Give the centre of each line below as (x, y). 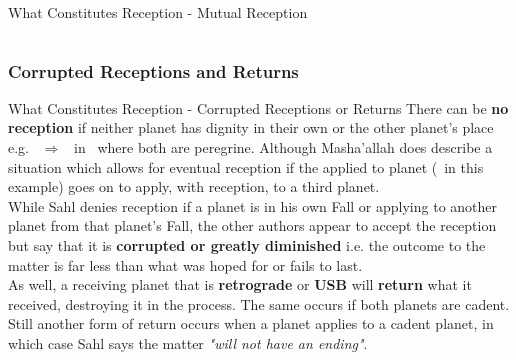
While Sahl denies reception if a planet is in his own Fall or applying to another (253, 205)
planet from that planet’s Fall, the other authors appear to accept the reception (252, 225)
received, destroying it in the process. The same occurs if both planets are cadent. (259, 303)
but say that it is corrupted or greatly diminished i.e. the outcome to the (247, 244)
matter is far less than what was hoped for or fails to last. (185, 264)
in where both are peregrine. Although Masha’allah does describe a (283, 147)
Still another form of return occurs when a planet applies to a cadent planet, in (251, 323)
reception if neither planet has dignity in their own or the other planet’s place (251, 127)
